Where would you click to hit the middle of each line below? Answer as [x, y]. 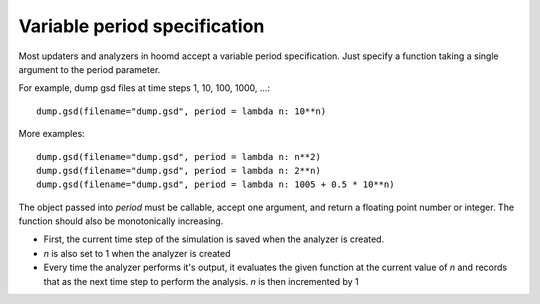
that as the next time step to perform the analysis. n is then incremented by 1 [201, 281]
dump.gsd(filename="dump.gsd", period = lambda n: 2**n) [179, 170]
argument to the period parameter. [89, 69]
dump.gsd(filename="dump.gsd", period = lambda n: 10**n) [181, 111]
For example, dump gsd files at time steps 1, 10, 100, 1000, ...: [144, 88]
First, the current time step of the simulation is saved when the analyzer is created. [214, 239]
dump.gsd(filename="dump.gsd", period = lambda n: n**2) [179, 156]
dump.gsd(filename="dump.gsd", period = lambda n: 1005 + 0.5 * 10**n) [215, 184]
